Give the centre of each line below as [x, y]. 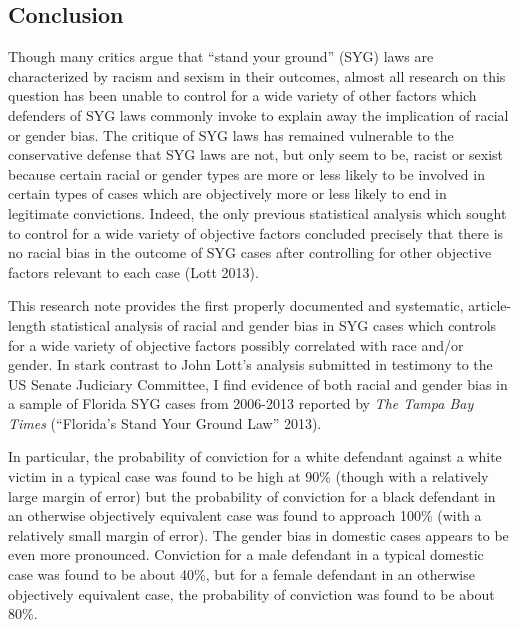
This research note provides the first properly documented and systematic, [236, 305]
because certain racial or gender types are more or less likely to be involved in [246, 173]
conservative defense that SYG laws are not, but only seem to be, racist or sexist [256, 154]
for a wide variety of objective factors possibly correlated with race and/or [236, 344]
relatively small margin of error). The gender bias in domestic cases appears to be [258, 534]
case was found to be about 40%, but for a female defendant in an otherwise [241, 574]
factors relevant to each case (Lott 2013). [133, 271]
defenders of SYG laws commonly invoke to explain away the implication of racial [258, 114]
